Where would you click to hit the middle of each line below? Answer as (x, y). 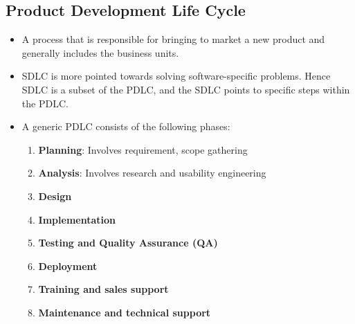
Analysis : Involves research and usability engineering (152, 173)
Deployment (68, 265)
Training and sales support (103, 289)
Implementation (77, 219)
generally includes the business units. (100, 52)
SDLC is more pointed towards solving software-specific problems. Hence (176, 76)
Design (55, 196)
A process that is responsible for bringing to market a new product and (173, 39)
